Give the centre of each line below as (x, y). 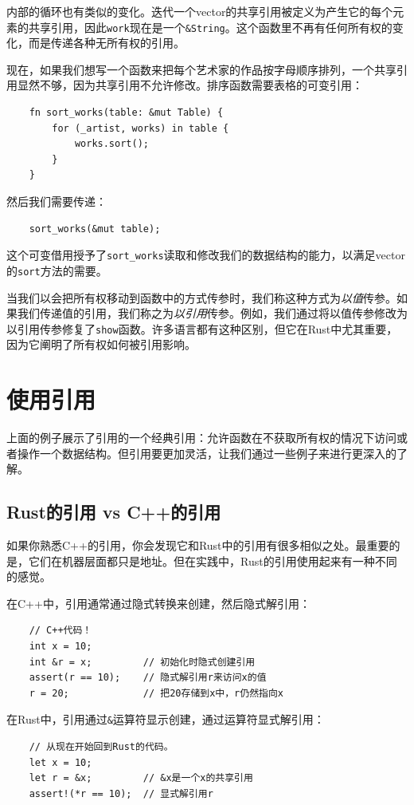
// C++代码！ (61, 631)
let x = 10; (61, 762)
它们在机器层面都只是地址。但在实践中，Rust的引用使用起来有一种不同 (213, 560)
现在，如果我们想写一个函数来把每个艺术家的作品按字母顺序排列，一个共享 (201, 69)
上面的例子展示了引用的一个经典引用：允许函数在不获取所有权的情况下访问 (201, 438)
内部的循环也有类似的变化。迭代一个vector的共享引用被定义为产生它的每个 (200, 11)
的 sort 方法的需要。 (57, 270)
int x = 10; (61, 647)
